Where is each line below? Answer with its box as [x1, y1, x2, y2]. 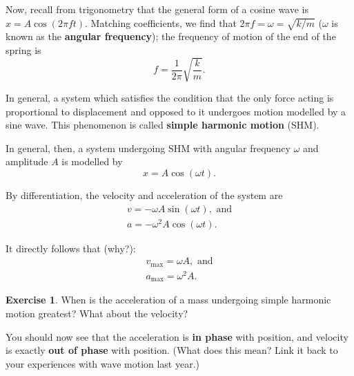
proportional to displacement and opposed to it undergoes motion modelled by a [6, 104, 346, 118]
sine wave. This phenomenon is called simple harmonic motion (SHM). [6, 117, 319, 132]
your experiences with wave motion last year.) [6, 356, 200, 370]
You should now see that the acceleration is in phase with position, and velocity [6, 329, 348, 344]
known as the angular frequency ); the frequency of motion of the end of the [6, 29, 336, 44]
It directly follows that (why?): [6, 241, 136, 255]
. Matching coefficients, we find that [85, 15, 237, 30]
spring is [6, 42, 41, 57]
